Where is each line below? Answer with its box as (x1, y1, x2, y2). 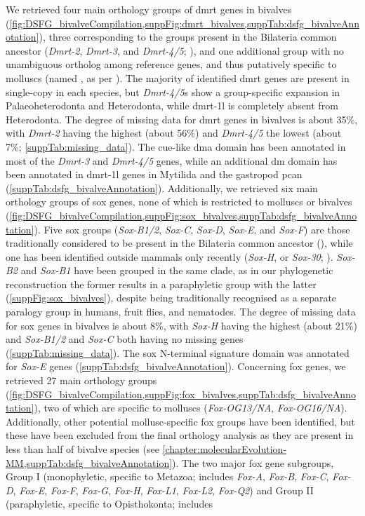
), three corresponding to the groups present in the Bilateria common (39, 29, 337, 44)
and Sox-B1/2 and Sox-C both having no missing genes (6, 332, 244, 346)
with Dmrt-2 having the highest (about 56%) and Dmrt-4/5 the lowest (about (6, 125, 342, 140)
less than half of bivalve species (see (6, 442, 159, 456)
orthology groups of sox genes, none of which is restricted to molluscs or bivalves (6, 194, 352, 209)
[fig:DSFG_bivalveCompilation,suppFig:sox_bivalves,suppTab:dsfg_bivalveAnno (9, 208, 357, 222)
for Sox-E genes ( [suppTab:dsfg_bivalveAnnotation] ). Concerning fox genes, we (6, 359, 346, 374)
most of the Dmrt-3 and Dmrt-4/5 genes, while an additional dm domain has (6, 153, 338, 168)
